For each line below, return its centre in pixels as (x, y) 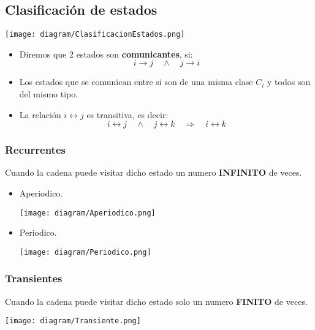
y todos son (289, 82)
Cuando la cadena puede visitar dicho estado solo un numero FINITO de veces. (156, 301)
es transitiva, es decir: (127, 114)
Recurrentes (35, 150)
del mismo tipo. (49, 94)
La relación (40, 114)
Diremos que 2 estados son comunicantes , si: (106, 54)
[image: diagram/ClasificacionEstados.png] (95, 35)
